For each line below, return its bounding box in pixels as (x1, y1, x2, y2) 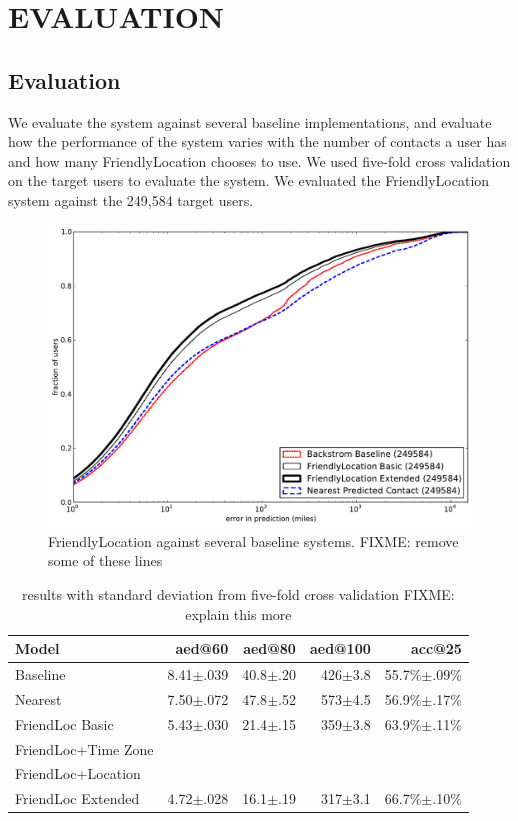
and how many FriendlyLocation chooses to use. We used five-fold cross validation (8, 150, 511, 171)
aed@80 (243, 638, 296, 659)
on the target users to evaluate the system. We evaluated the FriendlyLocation (8, 170, 490, 191)
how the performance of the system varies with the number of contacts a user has (8, 131, 507, 152)
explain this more (185, 603, 292, 624)
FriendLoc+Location (15, 763, 141, 784)
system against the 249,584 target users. (8, 189, 254, 210)
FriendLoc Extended (15, 788, 140, 809)
